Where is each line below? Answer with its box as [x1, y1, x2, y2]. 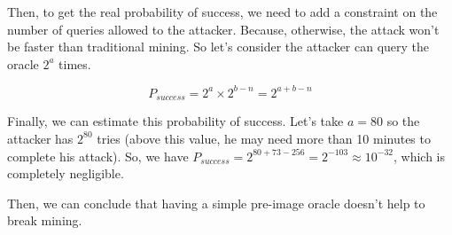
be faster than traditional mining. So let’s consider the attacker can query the [7, 37, 430, 56]
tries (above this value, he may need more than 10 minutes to [97, 129, 431, 147]
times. [58, 54, 91, 73]
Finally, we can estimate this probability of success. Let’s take [7, 112, 344, 130]
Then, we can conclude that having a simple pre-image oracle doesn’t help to [7, 193, 425, 212]
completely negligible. [7, 164, 124, 183]
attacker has [7, 129, 74, 147]
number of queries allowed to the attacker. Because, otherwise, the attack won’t [7, 20, 440, 38]
